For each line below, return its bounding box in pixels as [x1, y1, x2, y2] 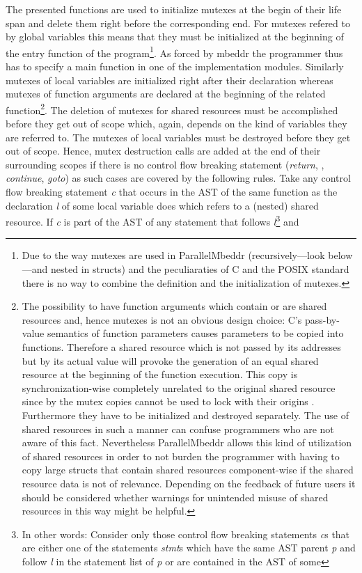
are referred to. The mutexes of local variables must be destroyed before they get [6, 129, 351, 144]
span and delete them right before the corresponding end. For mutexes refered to [6, 15, 350, 30]
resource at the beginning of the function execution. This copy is [22, 367, 298, 382]
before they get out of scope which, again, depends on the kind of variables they [6, 116, 347, 131]
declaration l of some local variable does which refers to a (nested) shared [6, 198, 319, 212]
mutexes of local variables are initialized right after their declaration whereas [6, 72, 333, 87]
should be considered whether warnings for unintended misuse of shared [22, 489, 329, 504]
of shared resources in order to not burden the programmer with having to [22, 448, 340, 463]
